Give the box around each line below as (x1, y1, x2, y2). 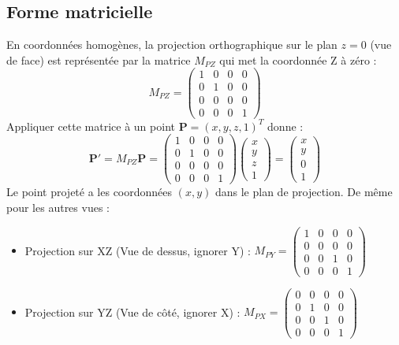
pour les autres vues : (6, 198, 110, 215)
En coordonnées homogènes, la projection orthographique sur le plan (6, 36, 337, 53)
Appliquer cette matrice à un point (6, 117, 175, 134)
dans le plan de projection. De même (214, 184, 393, 200)
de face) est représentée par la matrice (6, 51, 191, 68)
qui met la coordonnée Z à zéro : (219, 51, 377, 68)
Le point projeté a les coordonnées (6, 184, 173, 200)
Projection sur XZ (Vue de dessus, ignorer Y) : (24, 242, 251, 258)
